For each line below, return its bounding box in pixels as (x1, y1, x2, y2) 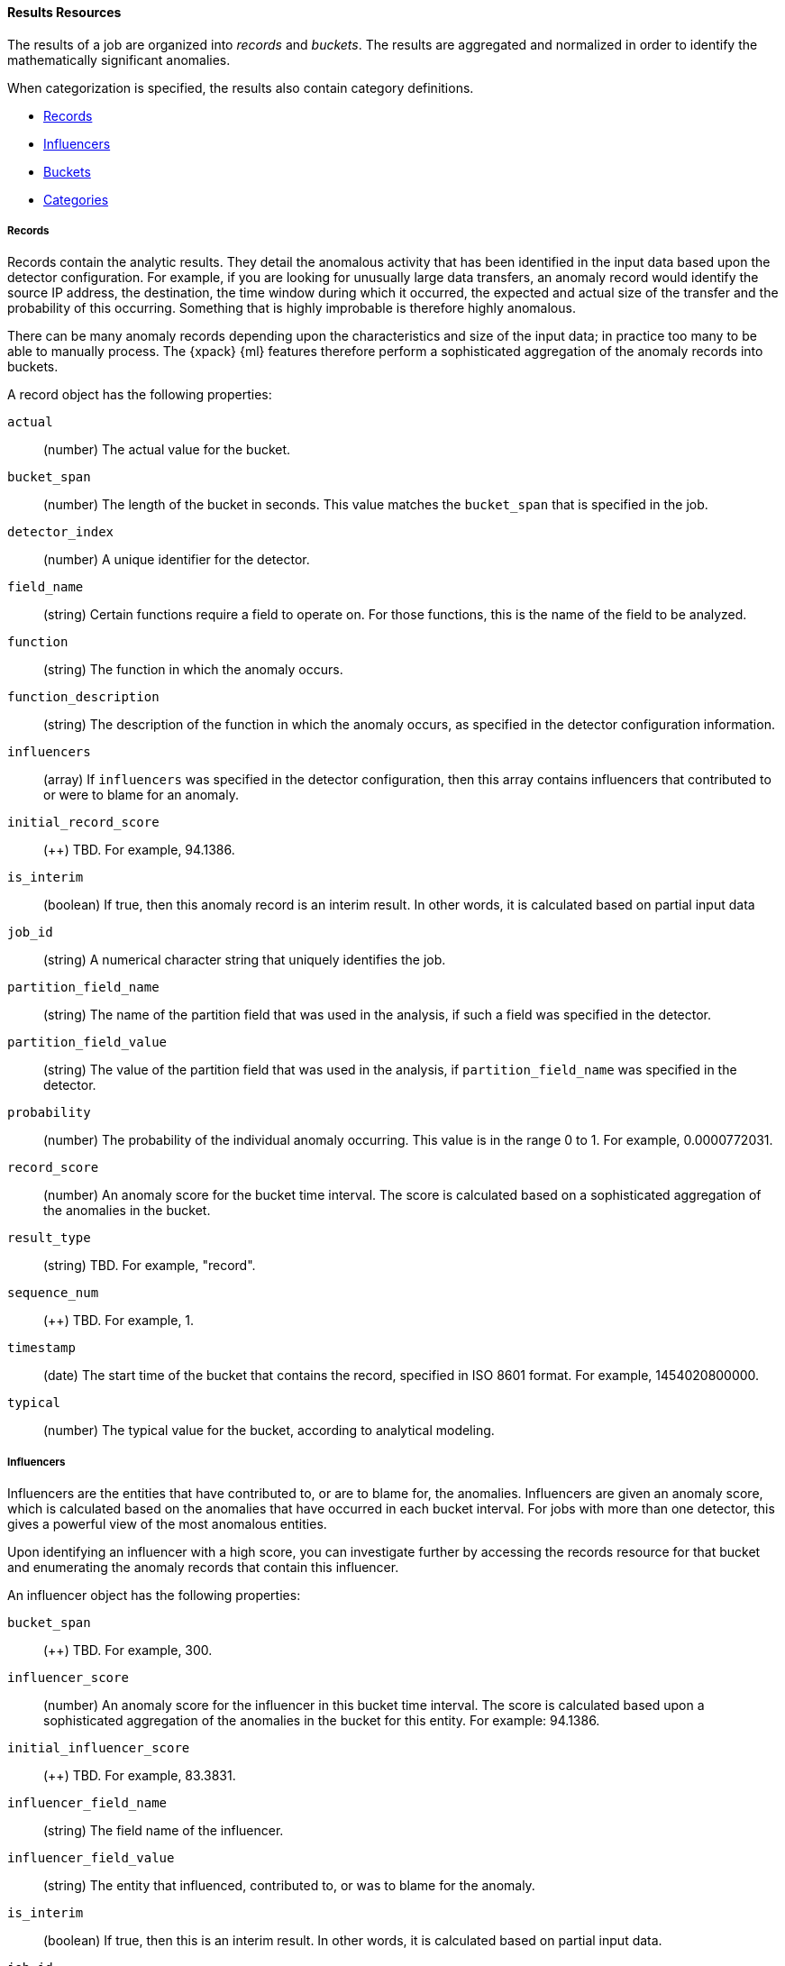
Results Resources (7, 5, 122, 20)
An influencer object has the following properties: (7, 1587, 301, 1604)
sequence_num (7, 1285, 99, 1301)
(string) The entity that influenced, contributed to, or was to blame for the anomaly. (43, 1878, 535, 1894)
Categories (43, 191, 109, 207)
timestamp (7, 1340, 76, 1356)
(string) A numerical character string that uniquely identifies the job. (43, 952, 446, 968)
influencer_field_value (7, 1851, 175, 1866)
